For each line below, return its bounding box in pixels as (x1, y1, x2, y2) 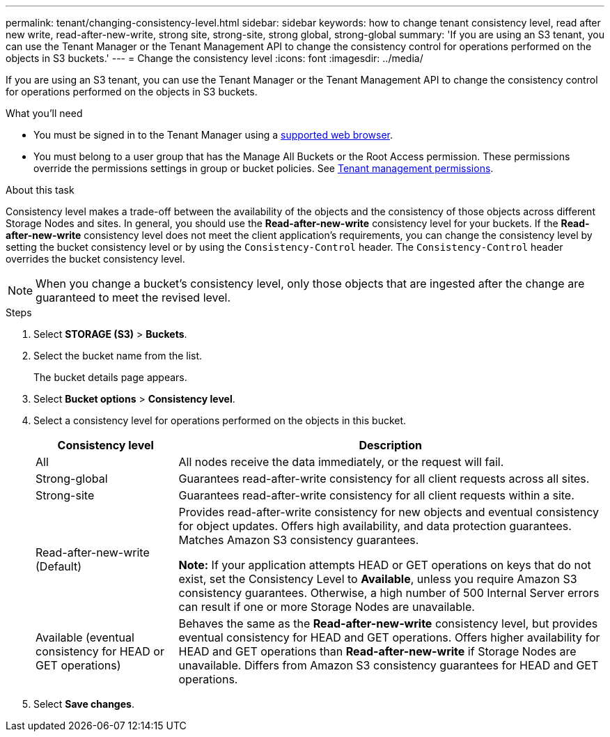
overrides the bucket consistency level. (6, 253, 185, 265)
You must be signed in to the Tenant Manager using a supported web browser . (33, 129, 393, 141)
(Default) (36, 559, 82, 573)
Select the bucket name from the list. (33, 350, 203, 362)
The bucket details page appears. (33, 371, 187, 383)
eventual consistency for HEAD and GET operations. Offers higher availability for (178, 630, 600, 644)
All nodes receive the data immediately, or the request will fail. (178, 455, 504, 469)
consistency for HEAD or (36, 644, 164, 658)
